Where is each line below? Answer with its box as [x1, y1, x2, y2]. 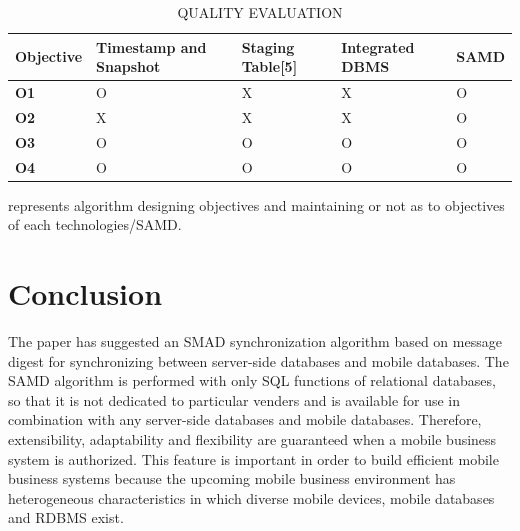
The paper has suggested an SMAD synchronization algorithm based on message [8, 330, 502, 351]
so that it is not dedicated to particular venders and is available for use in [8, 389, 461, 410]
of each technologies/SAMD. [8, 214, 182, 235]
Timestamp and [96, 36, 207, 57]
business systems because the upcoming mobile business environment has [8, 468, 456, 489]
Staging [241, 36, 295, 57]
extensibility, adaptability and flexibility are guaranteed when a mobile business [8, 428, 497, 449]
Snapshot [96, 56, 161, 77]
